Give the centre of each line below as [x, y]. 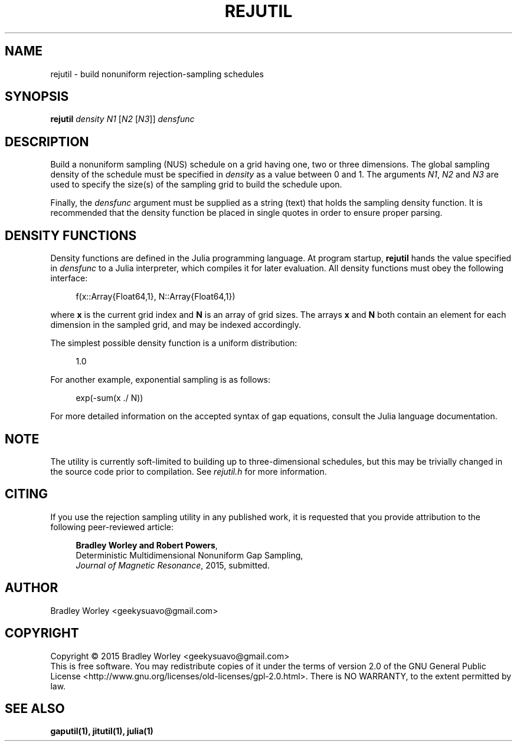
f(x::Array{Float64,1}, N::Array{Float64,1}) [156, 297]
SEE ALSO [35, 708]
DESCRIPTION [47, 142]
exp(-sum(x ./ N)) [109, 398]
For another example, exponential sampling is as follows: [161, 380]
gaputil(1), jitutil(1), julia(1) [102, 731]
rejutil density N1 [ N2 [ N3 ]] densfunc [122, 119]
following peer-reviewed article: [112, 527]
